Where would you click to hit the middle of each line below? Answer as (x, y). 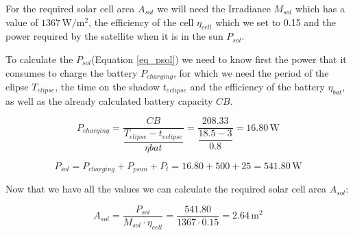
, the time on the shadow (108, 87)
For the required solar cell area (70, 8)
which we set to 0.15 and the (276, 22)
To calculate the (39, 59)
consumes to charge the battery (72, 72)
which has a (320, 8)
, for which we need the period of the (251, 72)
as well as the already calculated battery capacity (109, 100)
